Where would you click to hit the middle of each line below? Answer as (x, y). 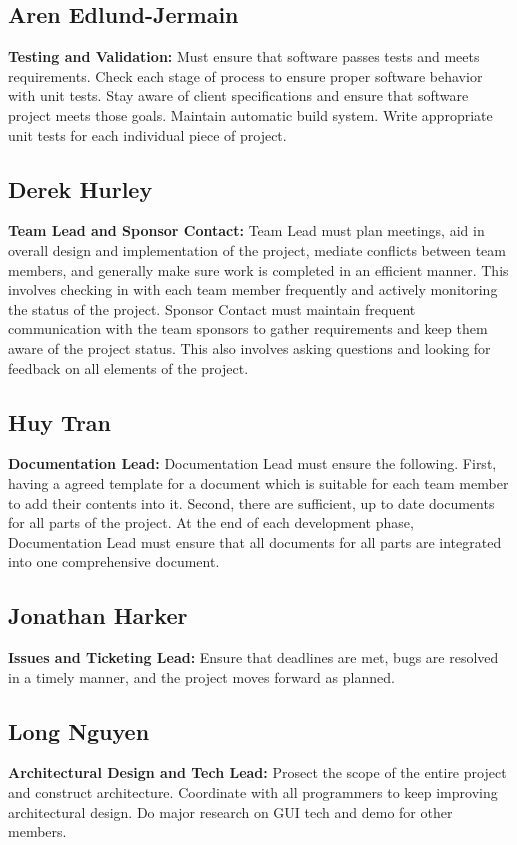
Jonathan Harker (98, 615)
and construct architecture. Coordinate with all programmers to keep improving (253, 792)
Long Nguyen (79, 730)
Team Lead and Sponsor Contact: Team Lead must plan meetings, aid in (246, 230)
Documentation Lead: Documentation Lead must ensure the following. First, (252, 463)
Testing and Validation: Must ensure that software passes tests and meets (244, 56)
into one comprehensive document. (114, 561)
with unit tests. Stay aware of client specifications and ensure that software (238, 95)
